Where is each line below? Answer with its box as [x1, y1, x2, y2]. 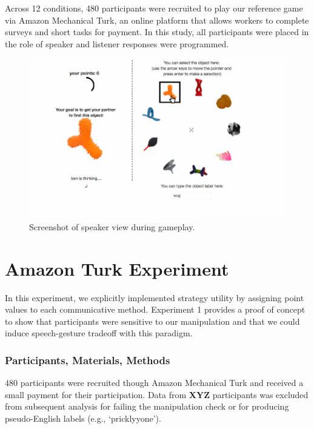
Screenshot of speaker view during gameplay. [29, 220, 195, 233]
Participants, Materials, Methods [5, 352, 170, 367]
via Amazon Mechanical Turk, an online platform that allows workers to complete [5, 13, 309, 26]
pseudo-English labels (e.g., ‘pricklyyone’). [5, 411, 161, 424]
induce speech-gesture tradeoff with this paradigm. [5, 327, 193, 339]
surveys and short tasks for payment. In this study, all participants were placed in [5, 25, 309, 38]
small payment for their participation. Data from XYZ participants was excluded [5, 388, 309, 401]
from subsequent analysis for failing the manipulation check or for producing [5, 400, 289, 413]
